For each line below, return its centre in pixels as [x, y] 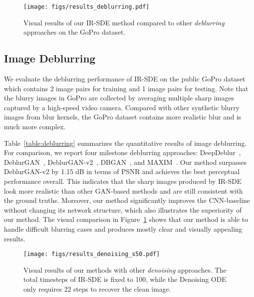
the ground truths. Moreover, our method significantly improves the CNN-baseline [127, 200]
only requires [43, 288]
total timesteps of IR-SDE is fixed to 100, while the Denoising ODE [125, 279]
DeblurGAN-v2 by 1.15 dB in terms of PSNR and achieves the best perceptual [122, 171]
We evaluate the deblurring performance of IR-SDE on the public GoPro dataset [125, 79]
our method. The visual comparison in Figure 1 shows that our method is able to [126, 219]
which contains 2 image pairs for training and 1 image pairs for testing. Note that [126, 88]
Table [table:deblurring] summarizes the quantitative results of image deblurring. [125, 143]
